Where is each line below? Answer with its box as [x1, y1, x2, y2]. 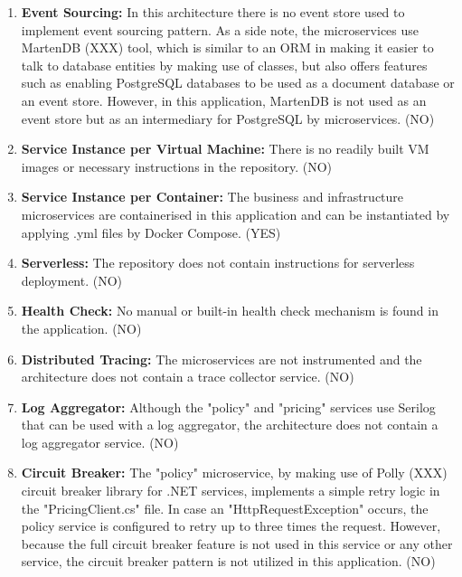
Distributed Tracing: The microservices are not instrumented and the [21, 349, 422, 368]
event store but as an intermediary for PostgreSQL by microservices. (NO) [21, 109, 435, 128]
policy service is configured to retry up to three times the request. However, [21, 516, 441, 535]
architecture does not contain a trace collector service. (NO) [21, 367, 354, 386]
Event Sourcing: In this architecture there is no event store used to [21, 3, 405, 21]
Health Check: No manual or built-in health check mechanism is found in [21, 301, 438, 320]
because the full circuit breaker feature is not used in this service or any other [21, 534, 453, 553]
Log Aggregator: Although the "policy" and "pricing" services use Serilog [21, 397, 436, 416]
